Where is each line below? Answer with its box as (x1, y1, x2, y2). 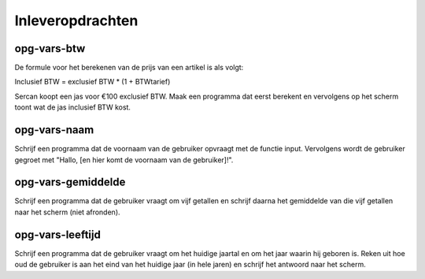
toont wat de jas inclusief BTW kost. (14, 102, 131, 112)
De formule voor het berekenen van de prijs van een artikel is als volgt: (14, 63, 244, 73)
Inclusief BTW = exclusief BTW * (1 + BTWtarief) (14, 77, 171, 87)
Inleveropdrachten (14, 12, 139, 29)
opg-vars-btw (14, 42, 86, 55)
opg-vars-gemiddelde (14, 176, 126, 189)
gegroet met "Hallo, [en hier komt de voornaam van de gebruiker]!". (14, 154, 234, 165)
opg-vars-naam (14, 123, 94, 137)
